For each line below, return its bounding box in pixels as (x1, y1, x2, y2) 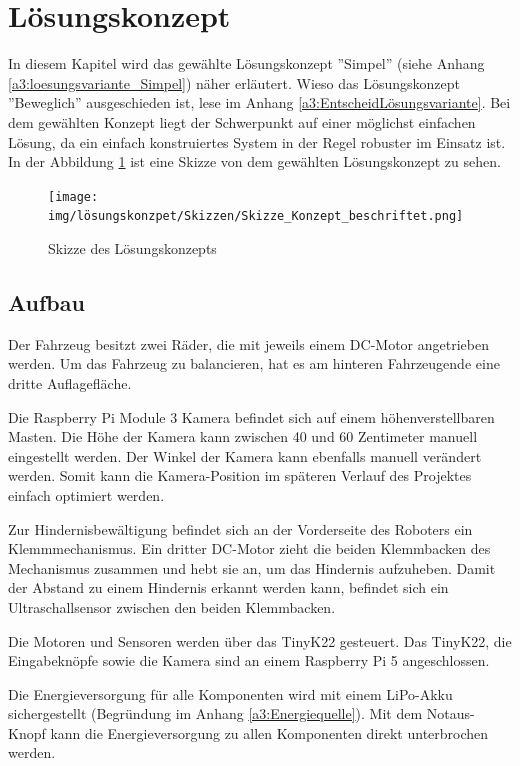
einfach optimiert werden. (8, 484, 165, 505)
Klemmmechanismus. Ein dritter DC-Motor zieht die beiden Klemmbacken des (8, 538, 491, 559)
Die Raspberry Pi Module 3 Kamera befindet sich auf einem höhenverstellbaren (8, 406, 495, 427)
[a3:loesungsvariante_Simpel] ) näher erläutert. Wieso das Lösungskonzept (8, 72, 460, 93)
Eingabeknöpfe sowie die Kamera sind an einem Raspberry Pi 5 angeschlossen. (8, 650, 490, 671)
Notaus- (426, 703, 475, 724)
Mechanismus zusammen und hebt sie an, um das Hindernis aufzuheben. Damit (8, 557, 496, 578)
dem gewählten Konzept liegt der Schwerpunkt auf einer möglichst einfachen (8, 111, 476, 132)
